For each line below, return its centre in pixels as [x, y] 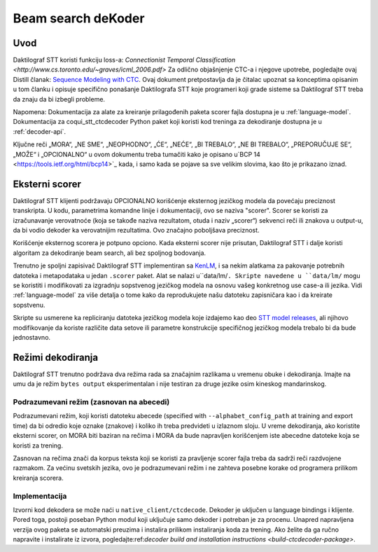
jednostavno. [32, 337]
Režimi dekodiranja [55, 357]
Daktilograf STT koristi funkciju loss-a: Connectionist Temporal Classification [124, 60]
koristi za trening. [38, 446]
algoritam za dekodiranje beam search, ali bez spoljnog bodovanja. [110, 253]
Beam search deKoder [79, 18]
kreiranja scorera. [38, 478]
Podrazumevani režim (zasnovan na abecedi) [91, 402]
